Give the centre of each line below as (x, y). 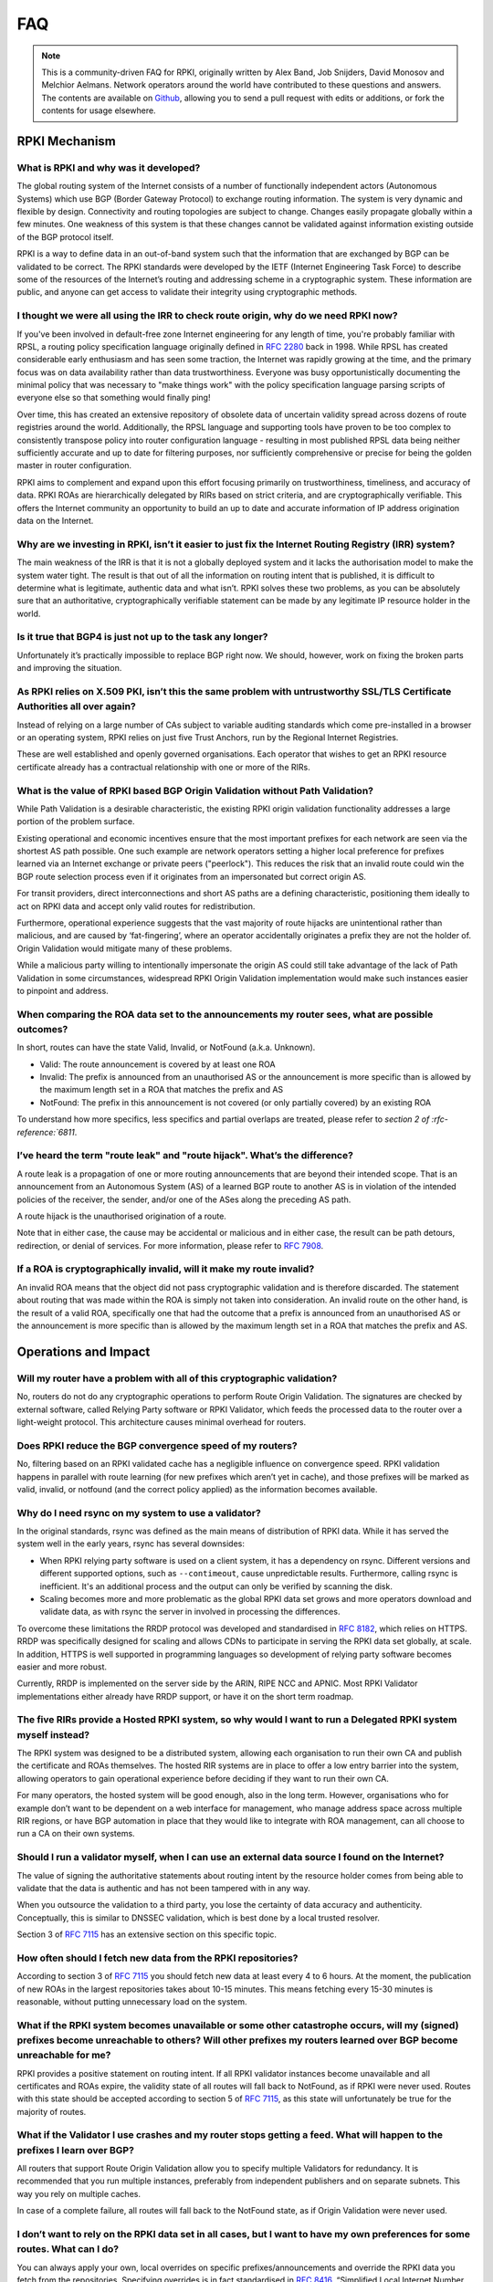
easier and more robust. (62, 1667)
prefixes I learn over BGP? (75, 2150)
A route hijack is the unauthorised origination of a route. (122, 1216)
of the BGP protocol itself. (65, 236)
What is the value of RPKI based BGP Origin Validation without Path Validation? (195, 790)
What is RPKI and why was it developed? (109, 167)
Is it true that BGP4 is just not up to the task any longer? (142, 637)
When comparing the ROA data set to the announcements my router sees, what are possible (225, 1014)
